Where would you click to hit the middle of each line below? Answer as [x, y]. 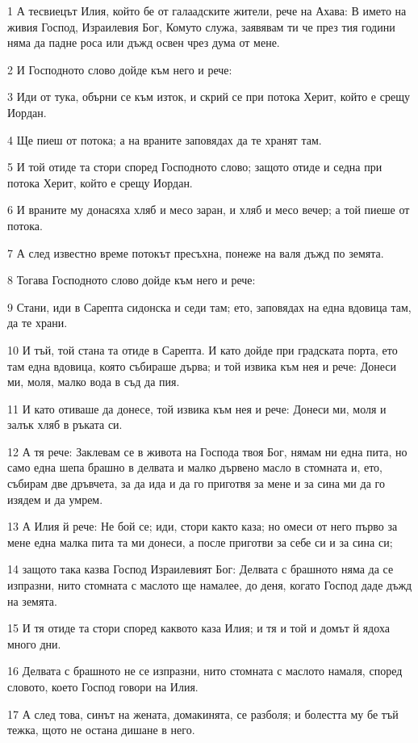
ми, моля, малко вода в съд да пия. [94, 382]
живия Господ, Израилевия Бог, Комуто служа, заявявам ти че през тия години [201, 26]
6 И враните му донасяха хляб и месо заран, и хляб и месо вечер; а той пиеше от [209, 210]
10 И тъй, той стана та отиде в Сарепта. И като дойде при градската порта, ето [203, 349]
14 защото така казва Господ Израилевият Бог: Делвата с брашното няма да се [201, 569]
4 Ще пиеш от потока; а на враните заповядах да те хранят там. [165, 139]
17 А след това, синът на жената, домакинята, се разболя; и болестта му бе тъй [203, 714]
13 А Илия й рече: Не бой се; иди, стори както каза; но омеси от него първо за [203, 526]
